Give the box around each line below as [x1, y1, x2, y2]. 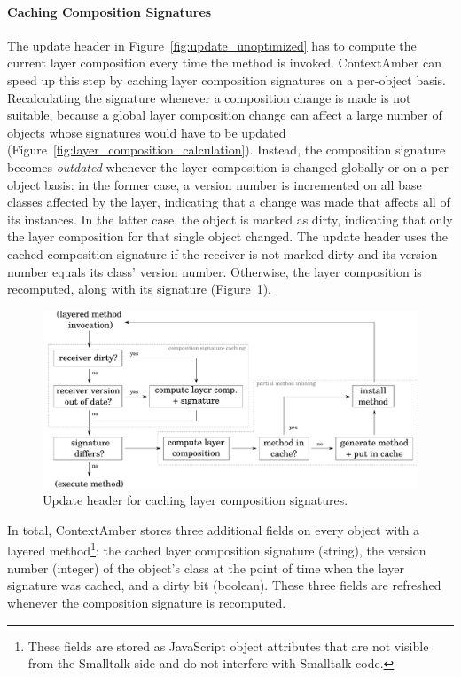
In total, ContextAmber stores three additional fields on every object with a [7, 520, 420, 539]
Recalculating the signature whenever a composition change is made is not [7, 88, 411, 106]
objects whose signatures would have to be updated [7, 122, 286, 141]
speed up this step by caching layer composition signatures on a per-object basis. [7, 70, 446, 89]
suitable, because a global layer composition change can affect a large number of [7, 106, 442, 124]
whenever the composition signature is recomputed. [7, 593, 286, 611]
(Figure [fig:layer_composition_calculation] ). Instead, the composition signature [7, 140, 446, 159]
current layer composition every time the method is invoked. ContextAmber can [7, 53, 441, 72]
